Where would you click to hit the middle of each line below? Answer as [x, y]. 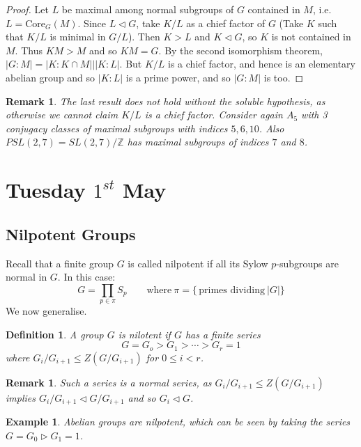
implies [21, 397]
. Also [271, 128]
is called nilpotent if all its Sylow [198, 263]
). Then [144, 37]
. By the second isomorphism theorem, [240, 50]
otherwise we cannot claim [62, 115]
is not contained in [311, 37]
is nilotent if [144, 334]
